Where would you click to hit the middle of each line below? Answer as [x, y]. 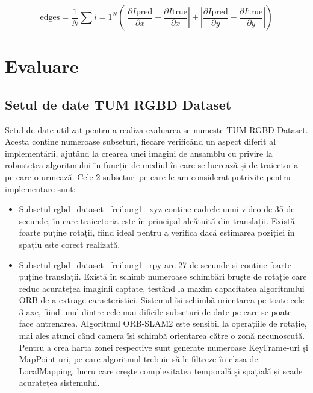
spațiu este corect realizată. [70, 244]
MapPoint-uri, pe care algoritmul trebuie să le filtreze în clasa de [138, 359]
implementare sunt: [40, 188]
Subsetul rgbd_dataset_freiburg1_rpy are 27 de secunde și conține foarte [155, 264]
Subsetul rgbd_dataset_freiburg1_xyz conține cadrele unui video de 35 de [157, 209]
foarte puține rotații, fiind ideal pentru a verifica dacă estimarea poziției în [157, 232]
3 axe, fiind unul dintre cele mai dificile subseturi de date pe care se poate [155, 311]
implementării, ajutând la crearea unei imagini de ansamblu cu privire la [139, 153]
